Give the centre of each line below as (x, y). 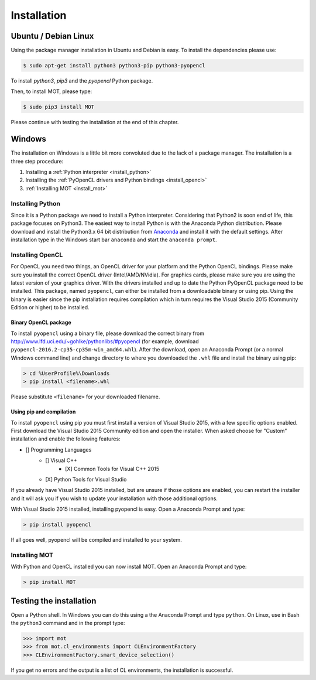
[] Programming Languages (59, 450)
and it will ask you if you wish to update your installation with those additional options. (114, 498)
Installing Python (36, 203)
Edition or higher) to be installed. (50, 307)
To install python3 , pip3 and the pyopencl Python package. (82, 81)
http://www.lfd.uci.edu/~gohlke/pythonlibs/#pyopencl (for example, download (105, 341)
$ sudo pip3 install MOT (59, 107)
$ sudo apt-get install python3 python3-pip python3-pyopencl (114, 66)
